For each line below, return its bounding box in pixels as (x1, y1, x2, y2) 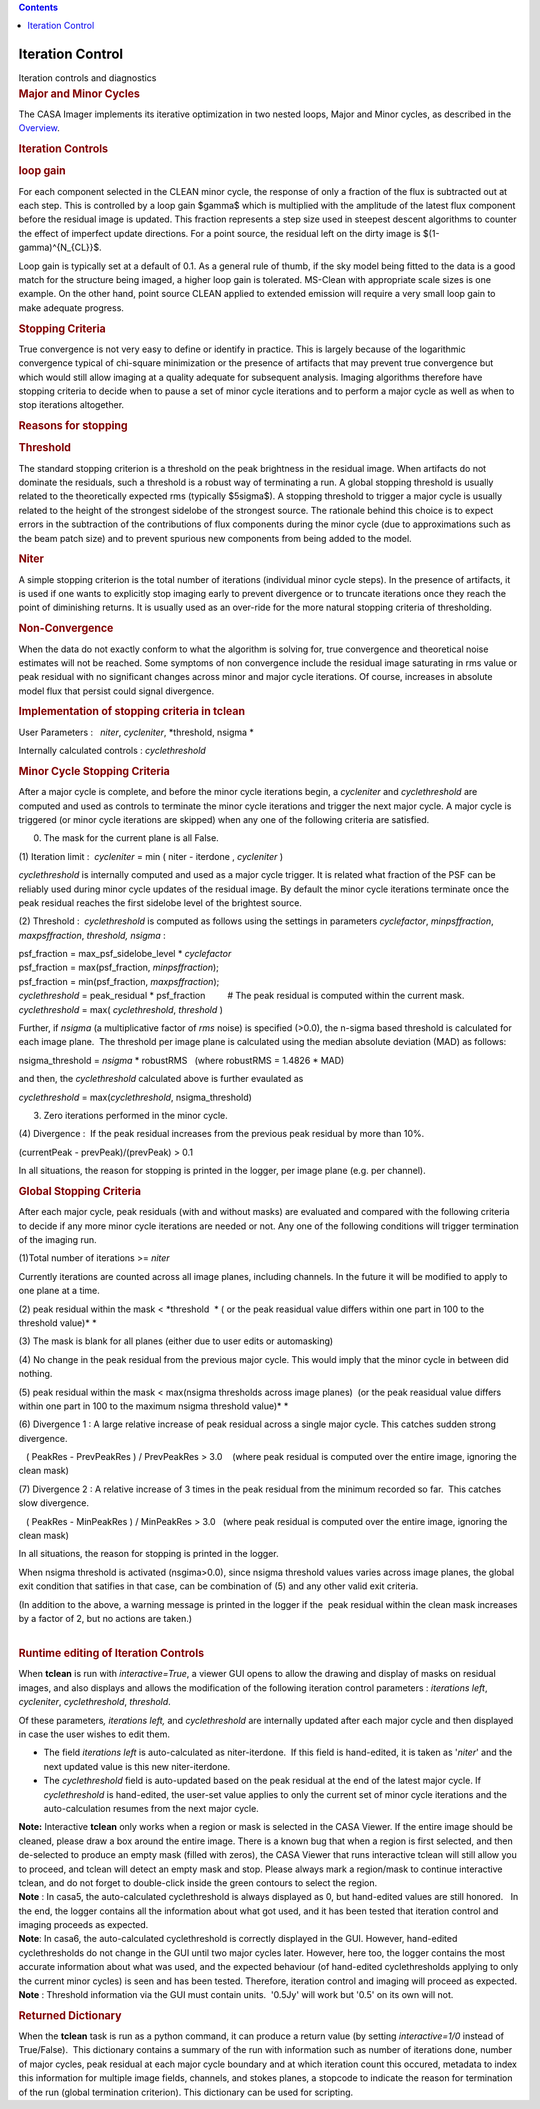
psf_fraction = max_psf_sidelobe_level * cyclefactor (18, 948, 232, 960)
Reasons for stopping (18, 419, 129, 433)
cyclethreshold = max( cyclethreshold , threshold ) (18, 1003, 224, 1015)
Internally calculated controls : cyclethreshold (18, 745, 207, 757)
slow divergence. (18, 1497, 90, 1509)
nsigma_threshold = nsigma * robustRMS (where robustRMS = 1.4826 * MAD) (18, 1054, 345, 1066)
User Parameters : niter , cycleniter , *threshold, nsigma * (18, 726, 255, 738)
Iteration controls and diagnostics (18, 72, 157, 84)
